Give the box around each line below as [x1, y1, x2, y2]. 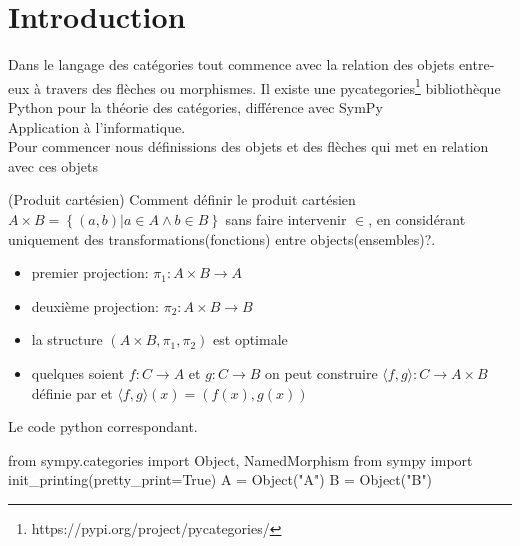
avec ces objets [8, 155, 98, 176]
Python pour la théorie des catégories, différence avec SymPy [8, 96, 383, 117]
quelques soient [31, 362, 125, 383]
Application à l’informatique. [8, 116, 186, 137]
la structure [31, 329, 103, 350]
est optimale [213, 329, 288, 350]
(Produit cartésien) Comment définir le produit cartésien [8, 189, 356, 210]
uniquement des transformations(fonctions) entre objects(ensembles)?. [8, 228, 436, 249]
